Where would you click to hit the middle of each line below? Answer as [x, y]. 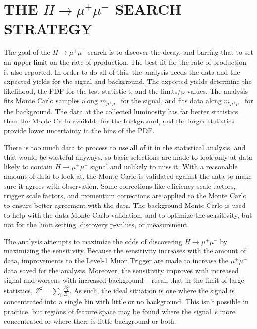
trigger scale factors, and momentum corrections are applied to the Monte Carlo [125, 195]
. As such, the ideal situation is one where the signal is [152, 290]
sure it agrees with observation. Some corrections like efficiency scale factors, [120, 185]
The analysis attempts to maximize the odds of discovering [93, 241]
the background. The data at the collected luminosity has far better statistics [121, 111]
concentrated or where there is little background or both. [90, 321]
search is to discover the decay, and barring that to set [171, 52]
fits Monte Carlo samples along [51, 101]
